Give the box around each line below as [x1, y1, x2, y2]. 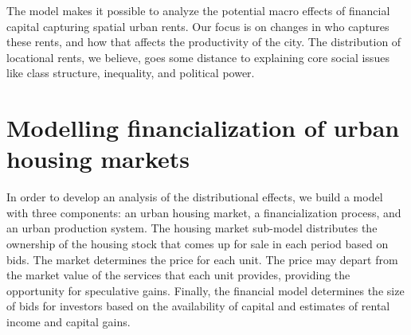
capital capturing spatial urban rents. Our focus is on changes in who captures [6, 18, 389, 34]
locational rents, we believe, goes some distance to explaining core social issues [6, 49, 389, 65]
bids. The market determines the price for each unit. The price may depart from [6, 251, 398, 267]
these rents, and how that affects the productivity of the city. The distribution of [6, 33, 401, 50]
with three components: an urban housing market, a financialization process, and [6, 204, 401, 220]
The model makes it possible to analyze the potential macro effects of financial [6, 2, 390, 18]
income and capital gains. [6, 314, 131, 330]
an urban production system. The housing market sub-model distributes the [6, 220, 378, 236]
